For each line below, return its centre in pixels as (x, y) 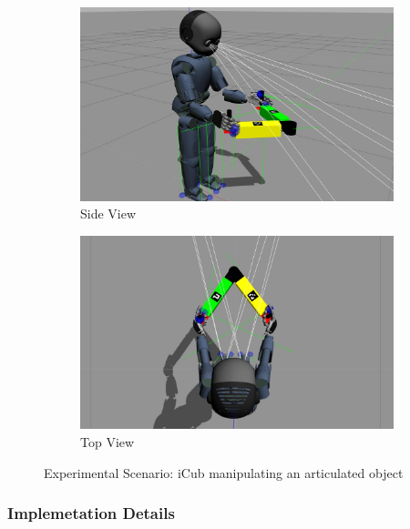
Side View (108, 214)
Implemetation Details (91, 513)
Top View (108, 442)
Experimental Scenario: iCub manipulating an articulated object (224, 472)
